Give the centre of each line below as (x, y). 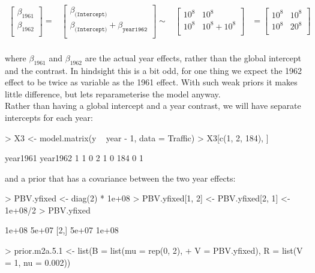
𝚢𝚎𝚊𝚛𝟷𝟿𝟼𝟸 (135, 29)
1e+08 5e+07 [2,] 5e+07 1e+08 (62, 230)
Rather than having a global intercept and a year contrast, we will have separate (153, 106)
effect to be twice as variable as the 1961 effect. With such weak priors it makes (151, 82)
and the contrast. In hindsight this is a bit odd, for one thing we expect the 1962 (154, 70)
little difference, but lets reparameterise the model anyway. (113, 94)
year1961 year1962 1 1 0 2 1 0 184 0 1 (74, 158)
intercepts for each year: (49, 117)
